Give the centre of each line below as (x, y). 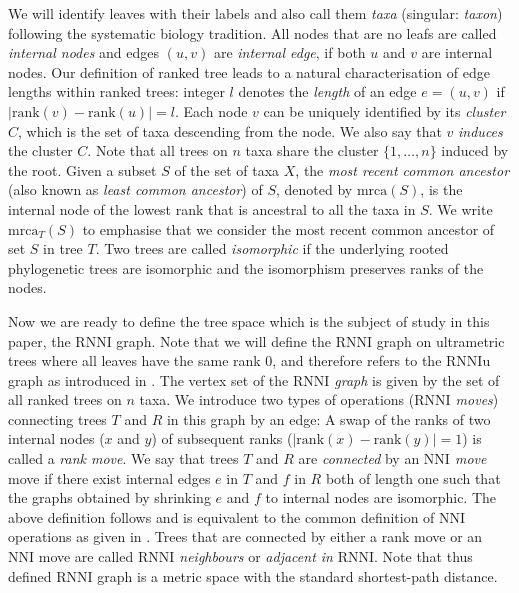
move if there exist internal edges (109, 477)
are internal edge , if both (289, 52)
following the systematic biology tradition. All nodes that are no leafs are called (252, 32)
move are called (86, 556)
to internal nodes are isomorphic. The (381, 497)
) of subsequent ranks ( (222, 438)
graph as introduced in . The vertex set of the (148, 379)
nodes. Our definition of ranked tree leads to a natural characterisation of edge (249, 71)
